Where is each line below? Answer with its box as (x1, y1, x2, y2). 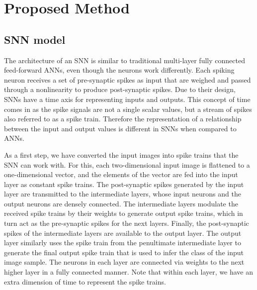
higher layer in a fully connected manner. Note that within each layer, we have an (4, 267, 254, 277)
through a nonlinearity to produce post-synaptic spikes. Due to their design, (4, 84, 236, 95)
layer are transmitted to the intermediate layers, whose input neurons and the (4, 189, 241, 199)
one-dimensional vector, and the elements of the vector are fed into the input (4, 169, 238, 180)
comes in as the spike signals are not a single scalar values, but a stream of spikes (4, 103, 252, 114)
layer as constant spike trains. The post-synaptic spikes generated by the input (4, 179, 244, 189)
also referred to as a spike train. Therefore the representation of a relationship (4, 113, 242, 124)
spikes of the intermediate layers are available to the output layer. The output (4, 227, 242, 238)
